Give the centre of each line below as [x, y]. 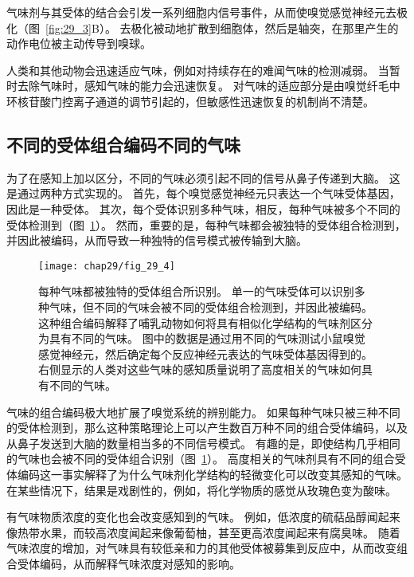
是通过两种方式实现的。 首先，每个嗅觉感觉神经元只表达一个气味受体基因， [203, 193]
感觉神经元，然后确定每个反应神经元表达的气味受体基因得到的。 [205, 353]
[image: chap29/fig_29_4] [107, 266]
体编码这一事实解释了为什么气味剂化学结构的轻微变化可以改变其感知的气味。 [207, 474]
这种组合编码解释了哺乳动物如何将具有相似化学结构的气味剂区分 [205, 322]
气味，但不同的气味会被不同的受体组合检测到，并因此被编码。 [211, 306]
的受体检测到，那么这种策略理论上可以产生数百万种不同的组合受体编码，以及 [207, 428]
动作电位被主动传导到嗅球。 [79, 43]
